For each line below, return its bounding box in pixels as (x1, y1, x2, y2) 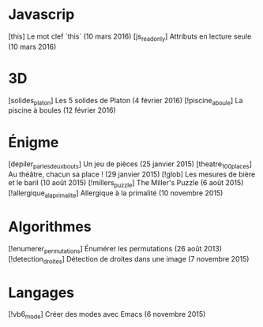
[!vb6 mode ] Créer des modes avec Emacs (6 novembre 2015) (8, 310, 206, 321)
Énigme (8, 133, 59, 151)
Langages (8, 284, 75, 301)
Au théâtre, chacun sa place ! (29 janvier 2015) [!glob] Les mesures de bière (8, 169, 256, 179)
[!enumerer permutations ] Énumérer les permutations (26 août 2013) (8, 243, 223, 255)
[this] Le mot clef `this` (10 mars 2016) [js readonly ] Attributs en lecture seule (8, 32, 252, 43)
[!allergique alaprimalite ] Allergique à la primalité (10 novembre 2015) (8, 188, 224, 199)
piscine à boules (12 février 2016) (8, 106, 116, 115)
